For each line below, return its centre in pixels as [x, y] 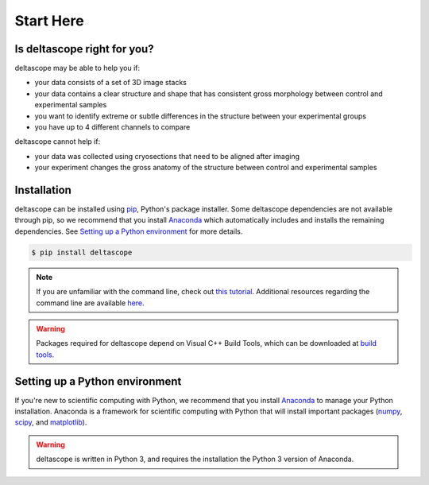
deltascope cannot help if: [58, 142]
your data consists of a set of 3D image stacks [110, 83]
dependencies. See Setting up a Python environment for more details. [129, 231]
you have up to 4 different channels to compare [112, 127]
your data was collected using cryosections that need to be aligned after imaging [167, 156]
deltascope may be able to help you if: [77, 68]
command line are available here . [90, 303]
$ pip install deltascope [82, 252]
